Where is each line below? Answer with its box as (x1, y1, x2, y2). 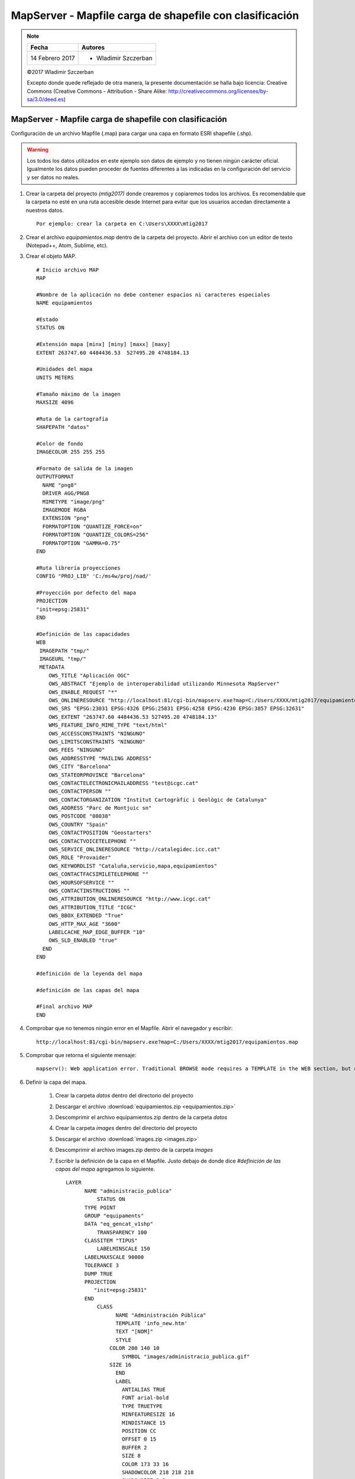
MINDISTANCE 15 (121, 1419, 166, 1426)
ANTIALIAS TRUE (121, 1386, 166, 1393)
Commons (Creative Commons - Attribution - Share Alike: (27, 88, 167, 95)
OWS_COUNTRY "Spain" (48, 821, 108, 828)
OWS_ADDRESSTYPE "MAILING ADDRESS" (48, 755, 152, 761)
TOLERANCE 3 (84, 1262, 120, 1269)
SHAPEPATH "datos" (36, 424, 90, 431)
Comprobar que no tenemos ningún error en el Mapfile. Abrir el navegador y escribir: (25, 1025, 233, 1032)
